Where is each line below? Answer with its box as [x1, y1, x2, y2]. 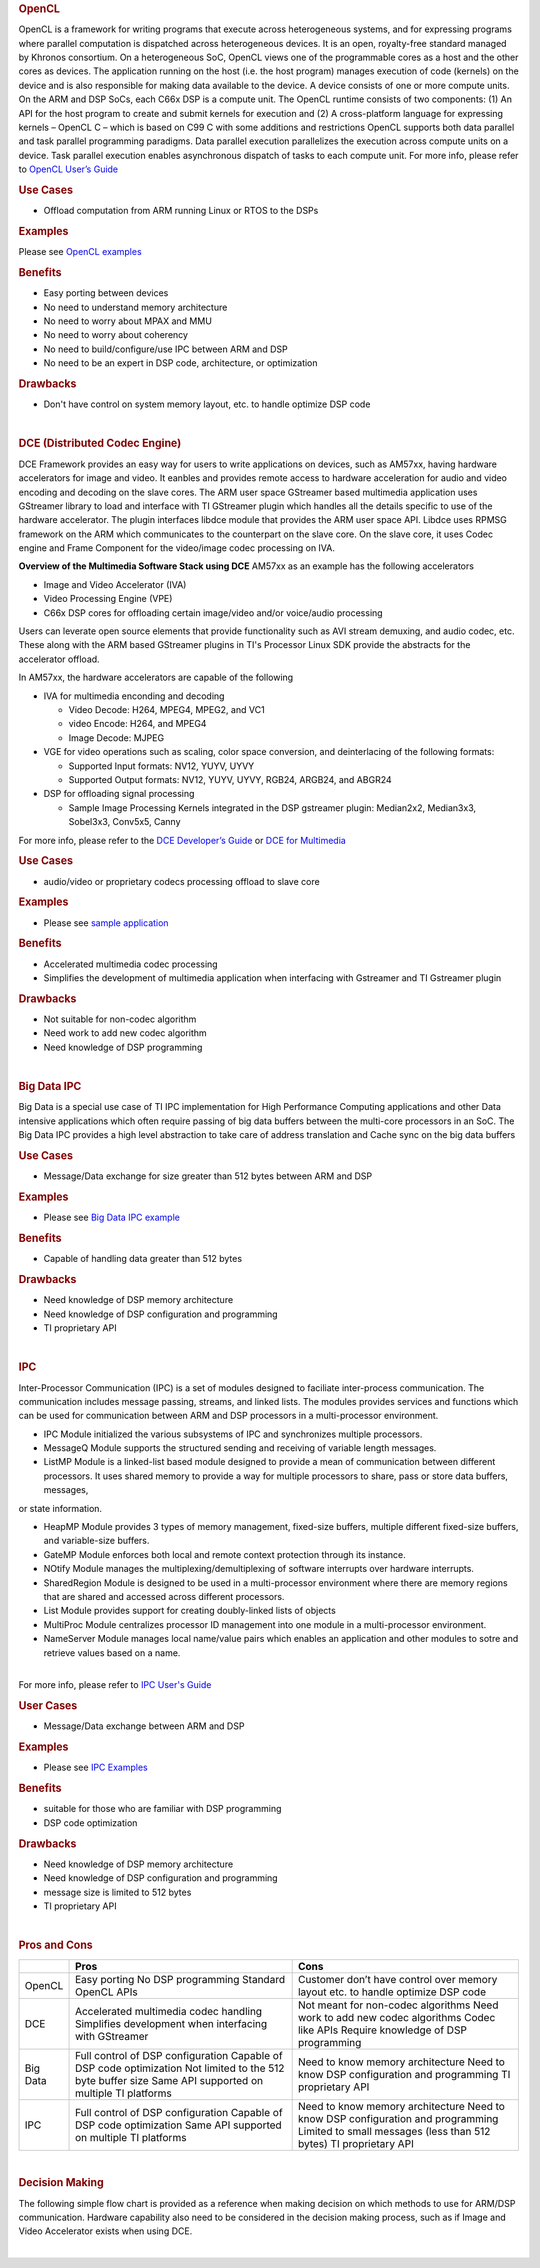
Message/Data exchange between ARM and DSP [43, 1720, 245, 1732]
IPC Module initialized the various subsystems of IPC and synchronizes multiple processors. [43, 1428, 423, 1440]
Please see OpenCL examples [18, 246, 142, 258]
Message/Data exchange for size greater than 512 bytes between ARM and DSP [43, 1170, 373, 1182]
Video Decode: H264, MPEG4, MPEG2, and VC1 [68, 704, 265, 715]
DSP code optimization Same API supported [75, 2118, 282, 2132]
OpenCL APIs [75, 1985, 139, 1999]
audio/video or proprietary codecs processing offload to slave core [43, 875, 320, 887]
